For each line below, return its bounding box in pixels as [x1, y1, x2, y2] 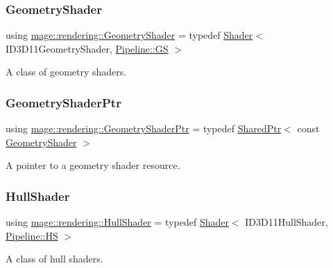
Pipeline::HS [6, 228, 58, 242]
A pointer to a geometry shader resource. [6, 158, 180, 172]
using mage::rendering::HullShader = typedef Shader [6, 215, 229, 229]
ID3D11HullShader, [245, 215, 328, 229]
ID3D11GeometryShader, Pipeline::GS [6, 41, 169, 55]
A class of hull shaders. [6, 251, 103, 266]
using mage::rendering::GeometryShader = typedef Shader [6, 28, 253, 42]
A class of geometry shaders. [6, 64, 127, 79]
